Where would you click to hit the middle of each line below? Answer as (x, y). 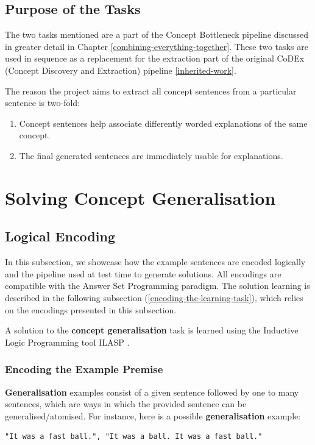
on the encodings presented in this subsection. (91, 309)
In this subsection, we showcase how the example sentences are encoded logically (155, 262)
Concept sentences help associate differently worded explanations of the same (163, 123)
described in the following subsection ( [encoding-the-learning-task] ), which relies (154, 297)
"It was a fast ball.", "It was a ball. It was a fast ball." (134, 437)
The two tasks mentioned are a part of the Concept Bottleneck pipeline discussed (157, 34)
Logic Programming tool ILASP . (67, 342)
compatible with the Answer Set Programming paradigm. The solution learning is (157, 286)
